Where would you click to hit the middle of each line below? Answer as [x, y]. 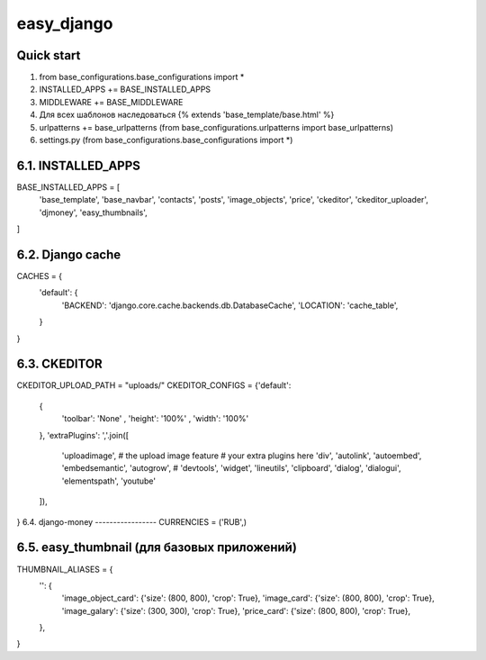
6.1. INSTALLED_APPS [79, 165]
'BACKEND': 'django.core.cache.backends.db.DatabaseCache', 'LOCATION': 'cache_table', [230, 305]
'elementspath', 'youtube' [109, 481]
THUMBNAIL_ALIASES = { [65, 569]
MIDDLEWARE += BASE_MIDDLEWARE [111, 102]
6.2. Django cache [69, 254]
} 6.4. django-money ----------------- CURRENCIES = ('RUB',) [132, 521]
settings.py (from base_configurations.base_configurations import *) [166, 140]
